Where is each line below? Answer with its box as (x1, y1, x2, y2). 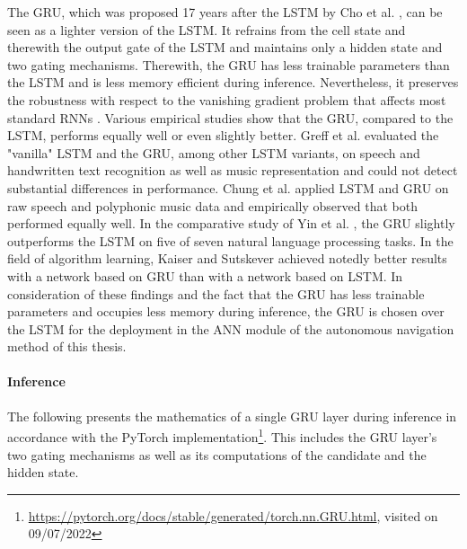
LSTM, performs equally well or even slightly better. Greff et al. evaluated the (7, 126, 439, 145)
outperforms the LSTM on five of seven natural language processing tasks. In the (7, 231, 454, 250)
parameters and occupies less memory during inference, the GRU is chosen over (7, 302, 445, 321)
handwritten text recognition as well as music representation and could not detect (7, 161, 458, 180)
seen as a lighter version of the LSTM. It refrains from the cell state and (7, 20, 406, 39)
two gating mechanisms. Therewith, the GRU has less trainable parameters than (7, 55, 450, 74)
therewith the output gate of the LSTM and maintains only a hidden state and (7, 38, 443, 57)
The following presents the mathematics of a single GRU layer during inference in (7, 406, 457, 425)
